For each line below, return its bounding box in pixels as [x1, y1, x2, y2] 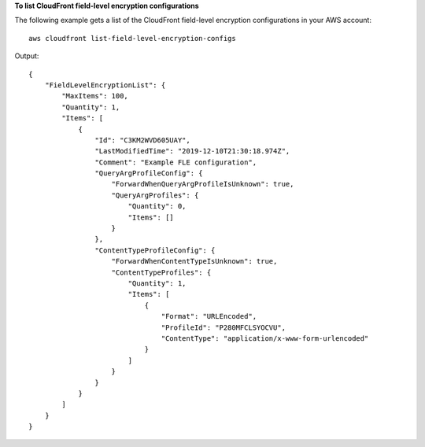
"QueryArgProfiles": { [111, 190, 199, 200]
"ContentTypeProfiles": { [111, 268, 212, 277]
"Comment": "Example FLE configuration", [94, 157, 257, 167]
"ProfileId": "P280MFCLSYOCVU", [161, 323, 286, 332]
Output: [14, 51, 39, 61]
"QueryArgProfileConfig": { [94, 169, 204, 178]
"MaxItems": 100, [61, 91, 129, 101]
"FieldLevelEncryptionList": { [44, 80, 166, 90]
